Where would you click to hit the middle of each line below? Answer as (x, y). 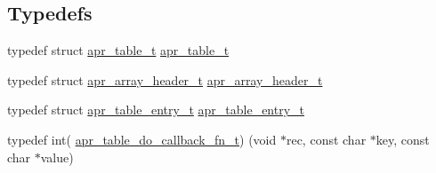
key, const (403, 139)
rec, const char (326, 139)
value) (57, 157)
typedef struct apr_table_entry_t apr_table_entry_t (156, 110)
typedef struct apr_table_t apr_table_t (118, 50)
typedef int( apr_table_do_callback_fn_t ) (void (142, 139)
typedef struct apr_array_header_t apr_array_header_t (165, 79)
